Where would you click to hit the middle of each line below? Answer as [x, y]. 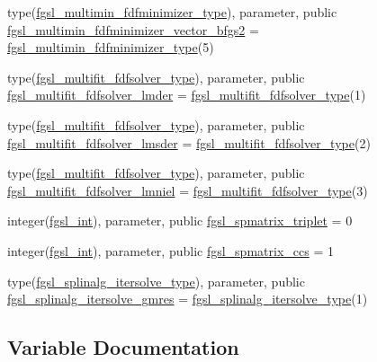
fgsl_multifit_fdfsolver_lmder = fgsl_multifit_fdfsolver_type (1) [187, 95]
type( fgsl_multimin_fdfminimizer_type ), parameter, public [172, 12]
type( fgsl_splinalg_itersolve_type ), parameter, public [156, 281]
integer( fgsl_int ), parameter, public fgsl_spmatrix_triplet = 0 [180, 221]
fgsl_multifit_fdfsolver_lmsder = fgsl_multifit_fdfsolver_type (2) [189, 142]
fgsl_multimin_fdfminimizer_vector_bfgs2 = [133, 29]
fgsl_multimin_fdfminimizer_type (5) [111, 47]
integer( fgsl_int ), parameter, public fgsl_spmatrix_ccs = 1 [171, 250]
